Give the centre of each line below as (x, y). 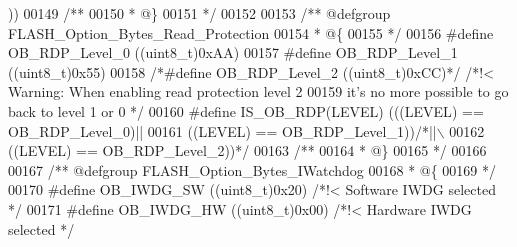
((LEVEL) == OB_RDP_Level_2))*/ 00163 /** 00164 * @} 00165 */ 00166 (247, 150)
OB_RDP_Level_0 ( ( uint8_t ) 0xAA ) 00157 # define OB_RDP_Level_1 (233, 52)
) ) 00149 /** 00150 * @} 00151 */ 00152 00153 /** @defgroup (199, 13)
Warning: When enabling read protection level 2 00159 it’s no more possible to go (258, 91)
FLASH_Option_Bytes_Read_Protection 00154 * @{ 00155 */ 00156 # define (251, 32)
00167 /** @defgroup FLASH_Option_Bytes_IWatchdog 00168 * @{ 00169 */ (252, 169)
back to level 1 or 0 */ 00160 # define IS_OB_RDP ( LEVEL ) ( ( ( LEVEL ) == (246, 110)
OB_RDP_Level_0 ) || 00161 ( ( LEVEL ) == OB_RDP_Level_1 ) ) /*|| (222, 130)
